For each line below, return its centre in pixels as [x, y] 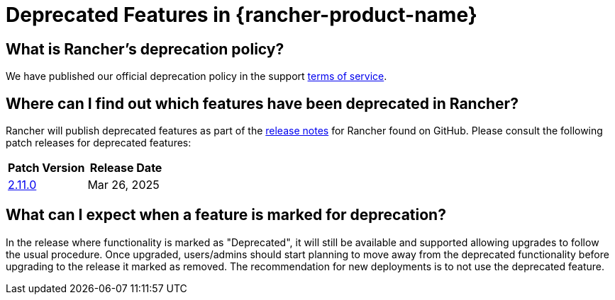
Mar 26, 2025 [123, 185]
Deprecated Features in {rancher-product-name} [242, 15]
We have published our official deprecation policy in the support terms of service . [196, 76]
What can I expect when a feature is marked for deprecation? [226, 215]
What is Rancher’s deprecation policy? [145, 49]
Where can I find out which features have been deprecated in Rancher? [262, 103]
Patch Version [46, 168]
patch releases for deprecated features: [99, 143]
